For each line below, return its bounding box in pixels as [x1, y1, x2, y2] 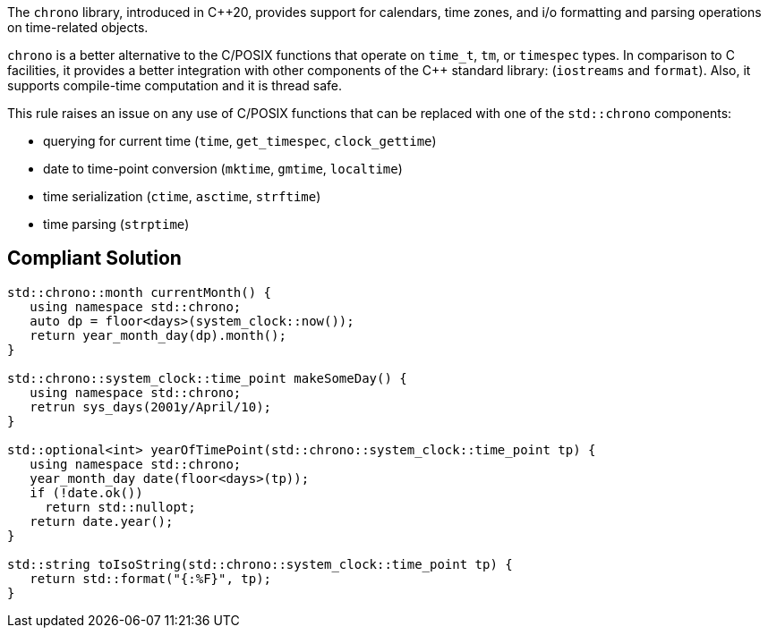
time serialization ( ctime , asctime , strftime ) [43, 189, 321, 204]
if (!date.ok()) [30, 485, 143, 500]
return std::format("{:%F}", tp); [30, 571, 272, 586]
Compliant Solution [7, 247, 182, 270]
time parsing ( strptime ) [43, 216, 190, 232]
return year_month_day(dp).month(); [30, 327, 286, 343]
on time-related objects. [7, 20, 149, 35]
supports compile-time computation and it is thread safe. [7, 78, 343, 93]
